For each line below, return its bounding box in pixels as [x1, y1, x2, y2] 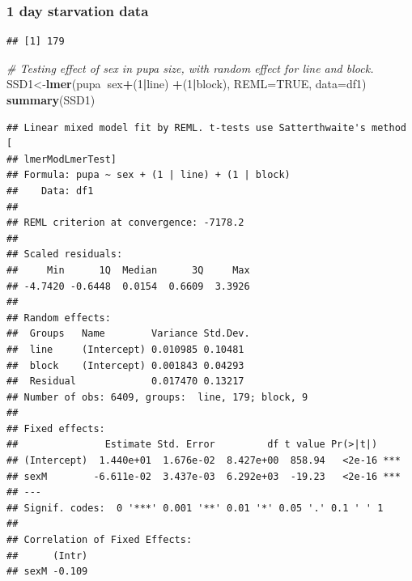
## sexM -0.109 [6, 566, 88, 578]
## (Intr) [6, 549, 88, 562]
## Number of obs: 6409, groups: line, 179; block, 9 [6, 391, 308, 403]
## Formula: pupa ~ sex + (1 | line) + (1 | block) [6, 169, 291, 181]
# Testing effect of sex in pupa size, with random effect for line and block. [6, 59, 374, 76]
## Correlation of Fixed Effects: [6, 534, 193, 546]
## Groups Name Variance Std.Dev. [6, 328, 250, 340]
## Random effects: [6, 312, 111, 324]
